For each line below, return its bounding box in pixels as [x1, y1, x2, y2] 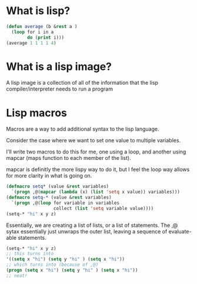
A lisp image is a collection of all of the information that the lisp [6, 79, 159, 86]
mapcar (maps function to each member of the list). [6, 155, 131, 162]
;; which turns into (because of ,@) [6, 262, 99, 268]
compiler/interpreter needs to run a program [6, 85, 113, 92]
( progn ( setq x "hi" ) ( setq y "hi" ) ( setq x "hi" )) [6, 268, 138, 273]
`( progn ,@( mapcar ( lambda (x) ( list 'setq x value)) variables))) [11, 189, 181, 195]
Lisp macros [6, 106, 68, 119]
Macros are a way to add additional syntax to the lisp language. [6, 125, 159, 133]
